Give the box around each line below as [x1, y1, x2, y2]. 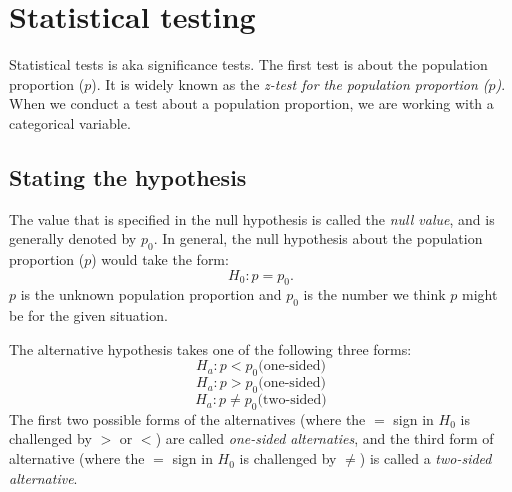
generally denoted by [9, 228, 137, 249]
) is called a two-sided [359, 448, 492, 469]
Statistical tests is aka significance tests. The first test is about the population [9, 54, 488, 75]
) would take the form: [91, 249, 229, 270]
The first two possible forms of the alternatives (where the [9, 408, 366, 429]
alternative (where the [9, 448, 145, 469]
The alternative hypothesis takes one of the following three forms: [9, 338, 412, 359]
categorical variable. [9, 112, 131, 133]
